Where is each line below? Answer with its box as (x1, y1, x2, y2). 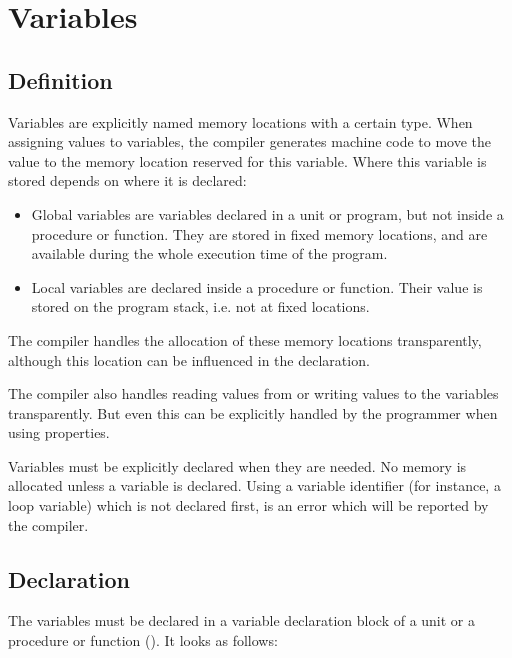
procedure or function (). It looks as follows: (8, 630, 278, 651)
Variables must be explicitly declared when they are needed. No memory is (8, 455, 467, 476)
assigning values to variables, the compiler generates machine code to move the (8, 131, 492, 152)
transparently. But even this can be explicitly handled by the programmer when (8, 402, 498, 423)
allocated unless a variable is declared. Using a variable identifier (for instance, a (8, 475, 501, 496)
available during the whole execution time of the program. (31, 243, 388, 264)
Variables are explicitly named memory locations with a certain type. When (8, 111, 473, 132)
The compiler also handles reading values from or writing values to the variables (8, 383, 499, 404)
